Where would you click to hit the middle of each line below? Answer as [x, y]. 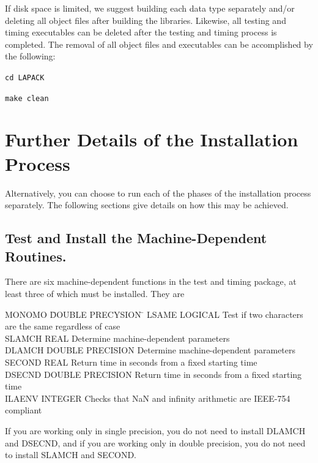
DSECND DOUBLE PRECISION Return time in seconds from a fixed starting [153, 374]
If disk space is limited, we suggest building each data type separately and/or [150, 8]
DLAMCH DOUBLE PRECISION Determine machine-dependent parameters [150, 350]
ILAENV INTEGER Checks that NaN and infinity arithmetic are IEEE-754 [148, 398]
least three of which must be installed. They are [95, 293]
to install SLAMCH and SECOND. [71, 455]
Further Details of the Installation [152, 139]
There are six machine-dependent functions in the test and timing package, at [151, 281]
